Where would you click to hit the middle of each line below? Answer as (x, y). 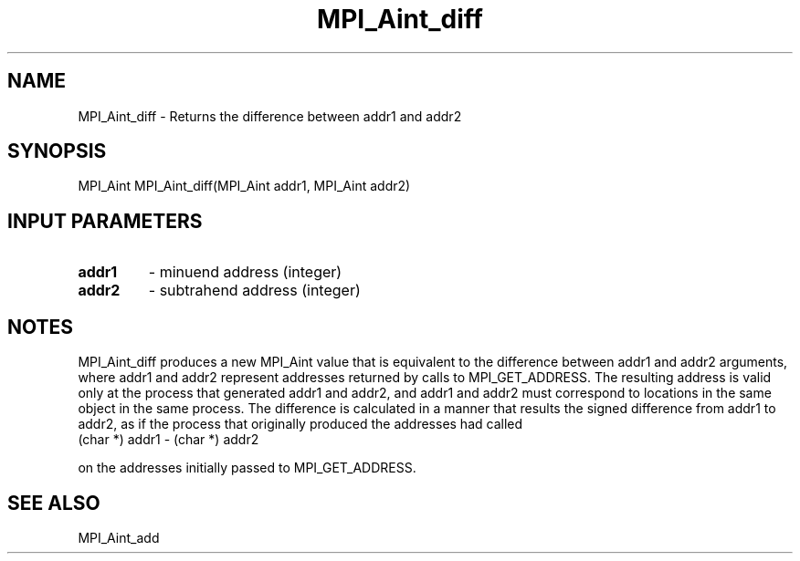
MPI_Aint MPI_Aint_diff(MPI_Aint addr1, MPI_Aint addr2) (244, 186)
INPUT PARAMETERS (105, 221)
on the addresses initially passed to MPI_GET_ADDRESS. (247, 468)
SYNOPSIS (57, 151)
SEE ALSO (54, 503)
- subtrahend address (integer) (254, 291)
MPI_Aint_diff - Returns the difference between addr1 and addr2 (270, 116)
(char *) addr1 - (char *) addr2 (168, 440)
